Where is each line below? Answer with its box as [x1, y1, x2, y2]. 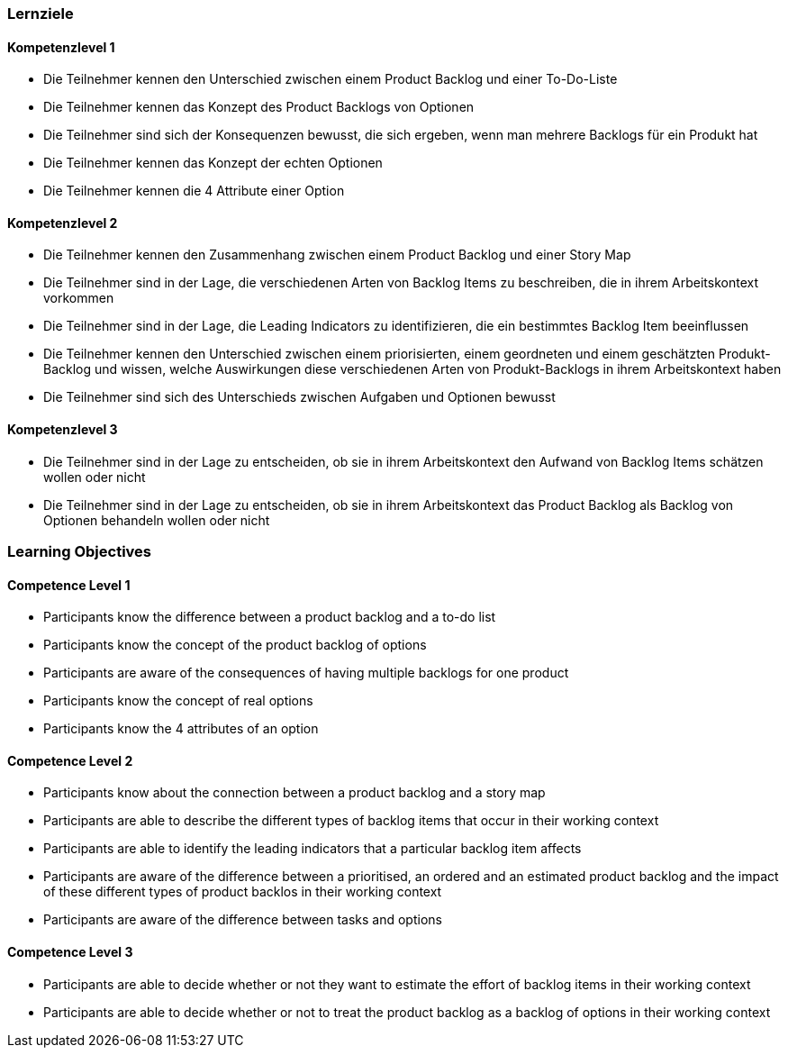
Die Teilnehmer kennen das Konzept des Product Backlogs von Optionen [43, 99, 475, 115]
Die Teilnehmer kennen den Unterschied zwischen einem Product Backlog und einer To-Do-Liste [43, 71, 618, 87]
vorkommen [43, 290, 114, 306]
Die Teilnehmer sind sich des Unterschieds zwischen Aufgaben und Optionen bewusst [43, 389, 556, 405]
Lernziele [7, 5, 74, 23]
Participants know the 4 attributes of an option [43, 721, 319, 737]
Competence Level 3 [7, 944, 133, 960]
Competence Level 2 [7, 752, 133, 769]
